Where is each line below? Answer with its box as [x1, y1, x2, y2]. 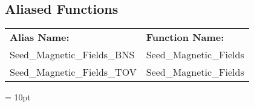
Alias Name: [10, 30, 70, 44]
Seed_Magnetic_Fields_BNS [10, 47, 135, 62]
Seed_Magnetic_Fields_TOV [10, 65, 137, 79]
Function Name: [146, 30, 224, 44]
